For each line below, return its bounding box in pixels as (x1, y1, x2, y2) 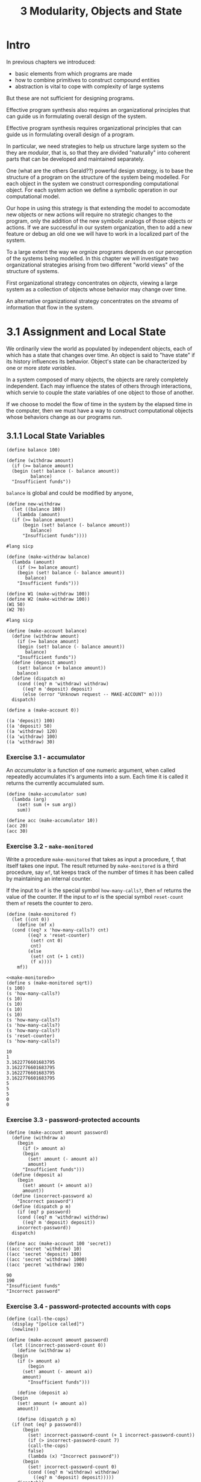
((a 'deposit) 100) (6, 717, 55, 723)
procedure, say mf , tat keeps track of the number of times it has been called (6, 869, 194, 876)
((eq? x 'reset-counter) (28, 933, 90, 939)
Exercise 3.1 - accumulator (6, 752, 85, 761)
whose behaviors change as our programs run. (6, 413, 122, 421)
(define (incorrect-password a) (11, 1192, 93, 1199)
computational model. (6, 192, 60, 200)
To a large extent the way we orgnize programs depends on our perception (6, 248, 193, 255)
